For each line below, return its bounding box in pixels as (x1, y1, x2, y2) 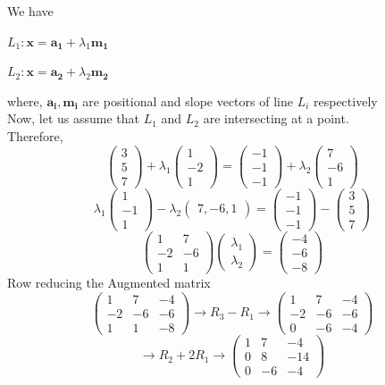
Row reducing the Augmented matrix (7, 273, 211, 292)
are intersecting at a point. (203, 109, 349, 128)
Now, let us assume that (7, 109, 139, 128)
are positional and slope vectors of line (82, 91, 293, 110)
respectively (314, 91, 378, 110)
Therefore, (7, 126, 63, 145)
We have (7, 2, 54, 20)
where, (7, 91, 43, 110)
